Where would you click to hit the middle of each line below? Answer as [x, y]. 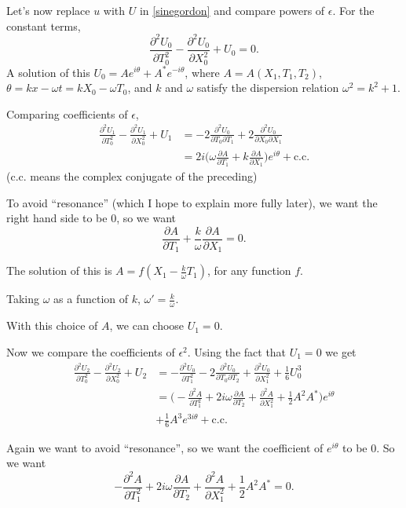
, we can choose [147, 325]
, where [202, 72]
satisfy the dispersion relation [268, 88]
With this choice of [52, 325]
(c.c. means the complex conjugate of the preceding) [132, 176]
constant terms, [44, 26]
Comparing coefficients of [67, 113]
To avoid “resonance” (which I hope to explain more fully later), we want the [192, 202]
